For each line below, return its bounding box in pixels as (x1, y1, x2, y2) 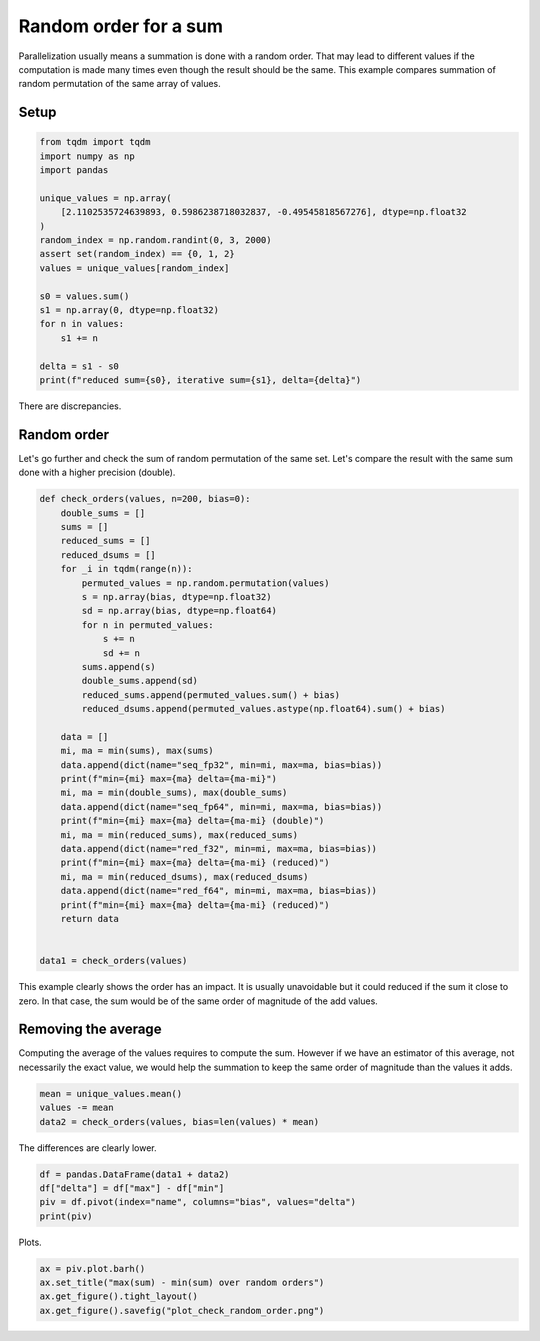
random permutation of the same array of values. (18, 78, 222, 90)
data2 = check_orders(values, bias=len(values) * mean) (39, 1116, 320, 1127)
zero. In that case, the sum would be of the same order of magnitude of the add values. (18, 995, 379, 1007)
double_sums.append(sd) (81, 675, 199, 687)
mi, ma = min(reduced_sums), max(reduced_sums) (60, 829, 299, 840)
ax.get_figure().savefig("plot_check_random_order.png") (39, 1305, 325, 1316)
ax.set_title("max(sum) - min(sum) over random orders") (39, 1277, 325, 1289)
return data (60, 913, 120, 924)
